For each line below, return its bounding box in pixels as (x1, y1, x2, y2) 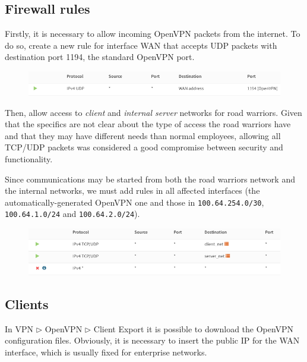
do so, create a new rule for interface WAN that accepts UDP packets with (5, 39, 277, 51)
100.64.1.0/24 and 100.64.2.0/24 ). (5, 207, 140, 220)
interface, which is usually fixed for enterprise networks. (5, 345, 207, 358)
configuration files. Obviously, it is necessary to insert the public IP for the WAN (5, 334, 300, 347)
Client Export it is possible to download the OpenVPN (93, 322, 294, 335)
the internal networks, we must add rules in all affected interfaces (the (5, 184, 260, 197)
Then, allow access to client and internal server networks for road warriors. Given (5, 106, 302, 118)
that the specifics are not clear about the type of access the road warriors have (5, 118, 291, 130)
